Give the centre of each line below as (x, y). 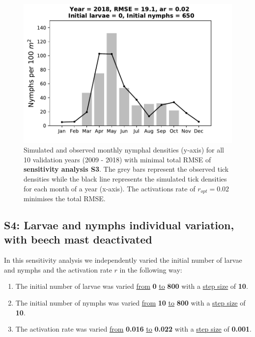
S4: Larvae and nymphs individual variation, (119, 225)
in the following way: (151, 269)
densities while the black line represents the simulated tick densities (125, 179)
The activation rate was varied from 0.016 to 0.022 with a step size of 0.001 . (133, 329)
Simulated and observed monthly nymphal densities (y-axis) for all (124, 150)
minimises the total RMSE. (65, 199)
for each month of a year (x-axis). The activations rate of (110, 188)
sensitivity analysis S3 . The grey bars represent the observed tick (126, 169)
